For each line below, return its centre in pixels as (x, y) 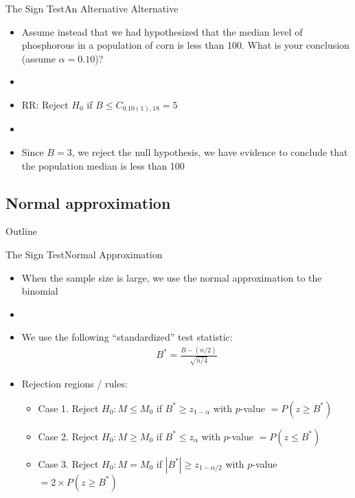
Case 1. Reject (68, 408)
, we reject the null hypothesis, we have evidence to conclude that (210, 152)
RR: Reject (45, 104)
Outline (21, 231)
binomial (40, 291)
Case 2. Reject (68, 436)
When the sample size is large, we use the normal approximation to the (172, 277)
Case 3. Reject (68, 463)
